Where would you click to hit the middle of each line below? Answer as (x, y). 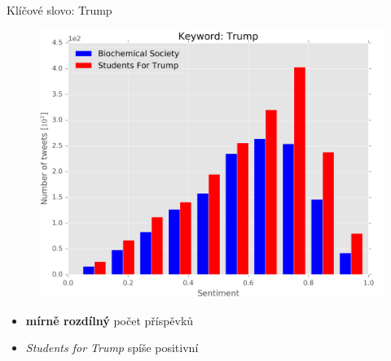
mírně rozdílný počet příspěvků (110, 320)
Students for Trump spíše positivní (112, 348)
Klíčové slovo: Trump (59, 10)
